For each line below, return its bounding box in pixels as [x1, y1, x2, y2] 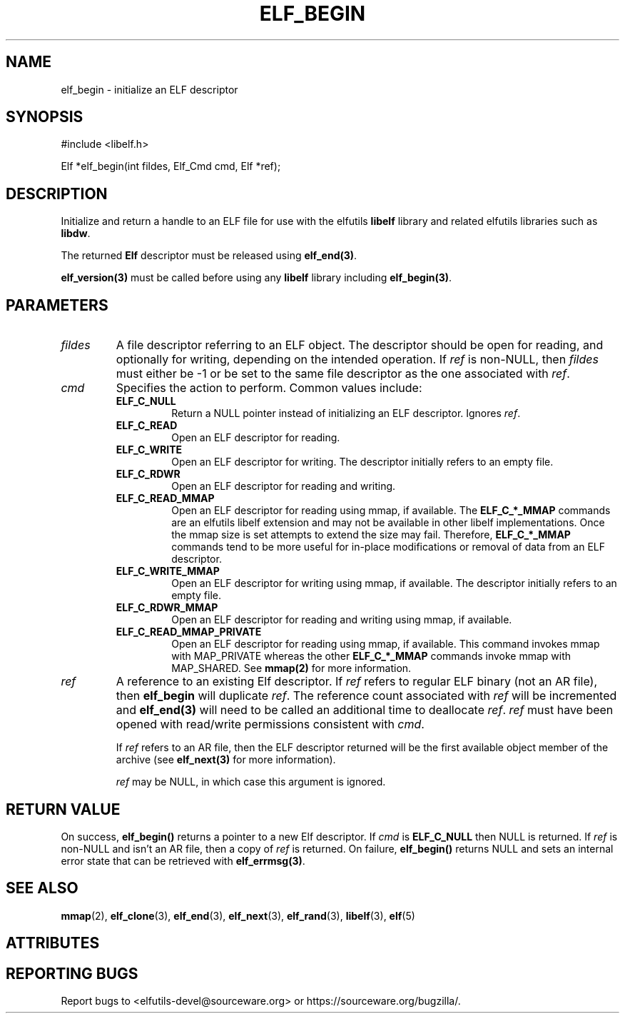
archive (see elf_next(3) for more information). [116, 753, 336, 766]
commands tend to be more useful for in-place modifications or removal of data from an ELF [171, 541, 605, 553]
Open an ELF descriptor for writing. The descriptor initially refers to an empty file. [171, 456, 554, 468]
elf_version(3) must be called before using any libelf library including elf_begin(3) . [61, 271, 452, 284]
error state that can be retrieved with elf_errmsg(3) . [61, 854, 305, 867]
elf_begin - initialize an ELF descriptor [61, 83, 238, 96]
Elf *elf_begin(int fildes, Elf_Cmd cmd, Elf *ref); [61, 160, 281, 173]
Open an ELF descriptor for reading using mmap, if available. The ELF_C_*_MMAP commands [171, 504, 611, 517]
